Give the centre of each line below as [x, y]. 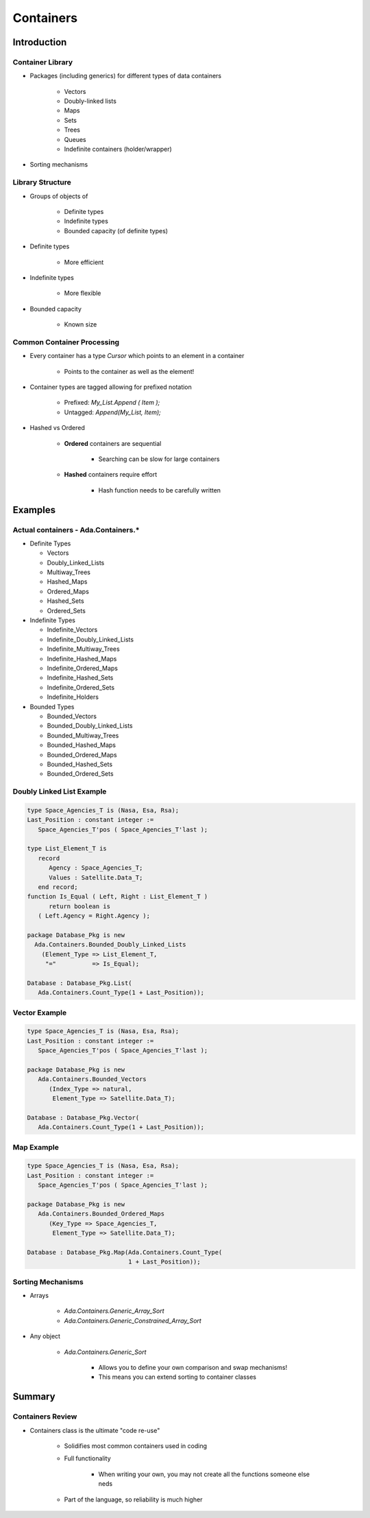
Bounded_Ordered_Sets [80, 774]
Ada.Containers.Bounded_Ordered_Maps [101, 1214]
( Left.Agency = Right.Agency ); [94, 916]
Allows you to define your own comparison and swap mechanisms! [193, 1368]
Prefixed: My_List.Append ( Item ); [112, 403]
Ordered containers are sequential [113, 443]
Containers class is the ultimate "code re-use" [95, 1430]
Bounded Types [52, 707]
